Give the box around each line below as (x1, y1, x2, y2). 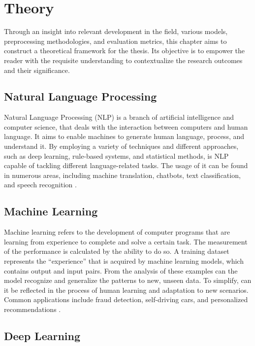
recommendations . (4, 304, 61, 314)
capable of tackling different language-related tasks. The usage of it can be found (4, 160, 248, 171)
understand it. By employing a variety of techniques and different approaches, (4, 141, 239, 151)
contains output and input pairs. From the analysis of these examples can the (4, 265, 238, 276)
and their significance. (4, 65, 70, 75)
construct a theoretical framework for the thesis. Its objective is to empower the (4, 45, 245, 56)
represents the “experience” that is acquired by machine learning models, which (4, 256, 244, 266)
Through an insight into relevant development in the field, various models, (4, 26, 228, 36)
